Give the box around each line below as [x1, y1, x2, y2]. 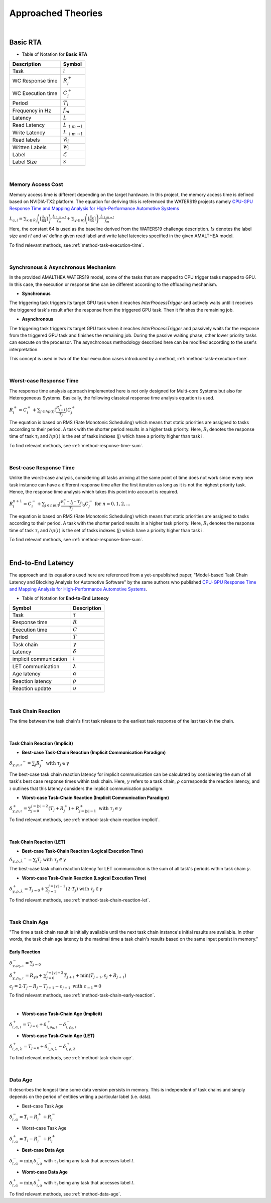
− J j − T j [66, 499, 81, 505]
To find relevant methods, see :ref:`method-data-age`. [9, 1191, 121, 1197]
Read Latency [12, 122, 45, 129]
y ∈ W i [74, 218, 85, 223]
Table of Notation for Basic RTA [22, 51, 88, 57]
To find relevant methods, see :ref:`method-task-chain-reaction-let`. [9, 897, 151, 903]
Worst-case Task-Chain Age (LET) [22, 1033, 95, 1039]
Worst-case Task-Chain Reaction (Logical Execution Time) [22, 875, 147, 881]
